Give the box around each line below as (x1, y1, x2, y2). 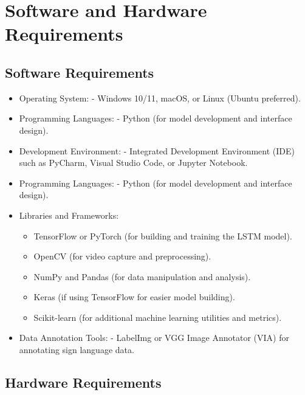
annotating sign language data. (19, 343, 134, 356)
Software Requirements (5, 63, 154, 81)
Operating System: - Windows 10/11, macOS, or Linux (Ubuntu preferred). (19, 91, 301, 104)
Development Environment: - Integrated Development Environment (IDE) (19, 144, 295, 157)
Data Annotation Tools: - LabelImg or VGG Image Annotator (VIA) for (19, 331, 289, 344)
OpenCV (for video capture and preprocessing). (33, 250, 211, 263)
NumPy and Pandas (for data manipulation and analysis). (33, 270, 251, 283)
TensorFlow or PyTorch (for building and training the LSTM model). (33, 229, 292, 242)
